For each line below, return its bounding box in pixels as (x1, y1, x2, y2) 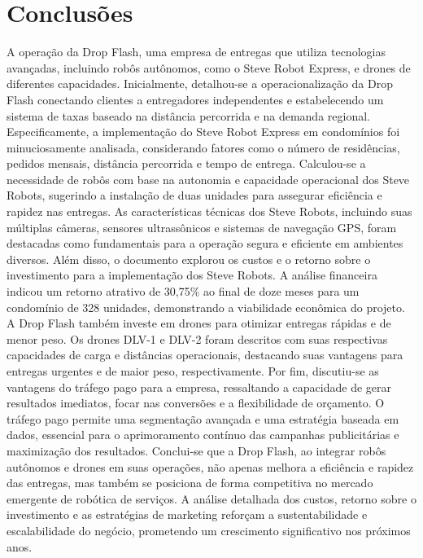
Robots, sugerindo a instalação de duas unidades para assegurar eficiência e (7, 187, 382, 204)
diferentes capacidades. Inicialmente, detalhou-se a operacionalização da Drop (7, 75, 393, 92)
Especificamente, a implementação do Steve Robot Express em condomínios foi (7, 123, 400, 140)
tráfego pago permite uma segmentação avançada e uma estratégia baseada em (7, 410, 399, 427)
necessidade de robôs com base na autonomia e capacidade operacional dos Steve (7, 170, 410, 187)
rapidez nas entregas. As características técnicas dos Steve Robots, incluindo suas (7, 203, 412, 220)
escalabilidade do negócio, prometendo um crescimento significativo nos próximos (7, 521, 411, 538)
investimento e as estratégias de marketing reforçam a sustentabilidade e (7, 506, 368, 523)
